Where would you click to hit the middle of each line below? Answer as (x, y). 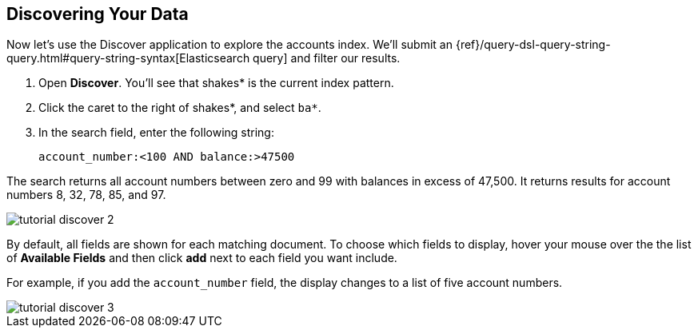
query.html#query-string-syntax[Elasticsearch (128, 58)
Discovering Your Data (98, 14)
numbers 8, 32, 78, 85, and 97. (86, 195)
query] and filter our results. (327, 58)
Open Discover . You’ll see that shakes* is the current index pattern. (216, 83)
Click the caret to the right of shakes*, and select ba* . (180, 108)
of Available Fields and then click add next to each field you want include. (202, 258)
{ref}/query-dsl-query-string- (533, 45)
